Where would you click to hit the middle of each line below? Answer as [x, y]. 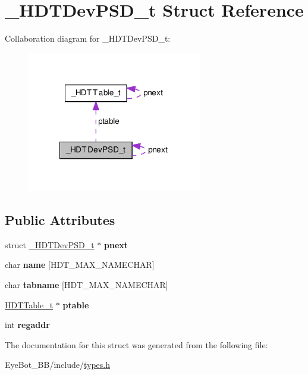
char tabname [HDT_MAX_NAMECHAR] [87, 285]
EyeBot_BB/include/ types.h [58, 365]
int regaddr [27, 325]
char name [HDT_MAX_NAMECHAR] [80, 265]
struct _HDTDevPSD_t [50, 244]
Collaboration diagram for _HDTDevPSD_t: [88, 38]
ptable [76, 304]
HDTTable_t [29, 304]
